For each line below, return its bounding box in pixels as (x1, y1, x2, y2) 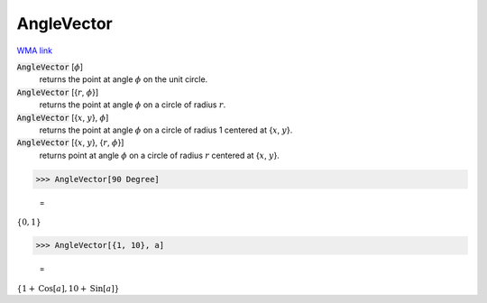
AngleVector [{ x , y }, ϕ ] (16, 112, 109, 123)
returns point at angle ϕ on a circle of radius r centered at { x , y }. (39, 150, 280, 161)
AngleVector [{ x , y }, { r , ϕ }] (16, 137, 124, 148)
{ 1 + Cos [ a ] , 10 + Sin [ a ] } (16, 283, 120, 293)
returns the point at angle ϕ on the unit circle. (39, 74, 208, 85)
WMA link (16, 45, 53, 56)
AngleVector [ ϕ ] (16, 61, 84, 72)
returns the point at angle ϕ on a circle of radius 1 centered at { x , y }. (39, 124, 293, 135)
